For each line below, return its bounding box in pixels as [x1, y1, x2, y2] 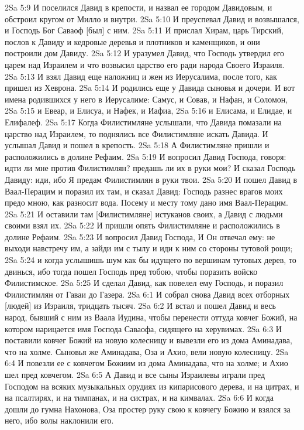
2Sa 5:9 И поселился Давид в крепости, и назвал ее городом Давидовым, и [5, 1, 272, 13]
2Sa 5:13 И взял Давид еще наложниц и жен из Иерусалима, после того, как [5, 70, 277, 82]
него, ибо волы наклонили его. [5, 414, 114, 426]
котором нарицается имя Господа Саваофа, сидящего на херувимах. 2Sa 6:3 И [5, 322, 282, 335]
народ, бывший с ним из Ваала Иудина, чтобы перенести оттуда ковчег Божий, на [5, 311, 298, 323]
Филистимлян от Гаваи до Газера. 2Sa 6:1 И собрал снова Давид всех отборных [5, 288, 290, 300]
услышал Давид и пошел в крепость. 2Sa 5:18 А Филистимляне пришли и [5, 139, 270, 151]
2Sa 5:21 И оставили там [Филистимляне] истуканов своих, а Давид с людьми [5, 207, 283, 220]
